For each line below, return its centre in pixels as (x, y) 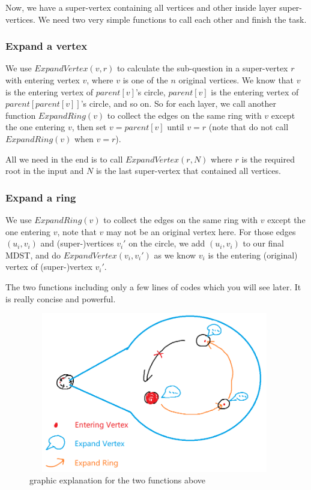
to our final (264, 243)
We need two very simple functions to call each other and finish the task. (172, 19)
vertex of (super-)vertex (49, 267)
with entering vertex (43, 80)
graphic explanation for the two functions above (118, 480)
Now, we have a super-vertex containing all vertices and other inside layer (141, 7)
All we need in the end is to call (64, 159)
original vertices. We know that (236, 80)
